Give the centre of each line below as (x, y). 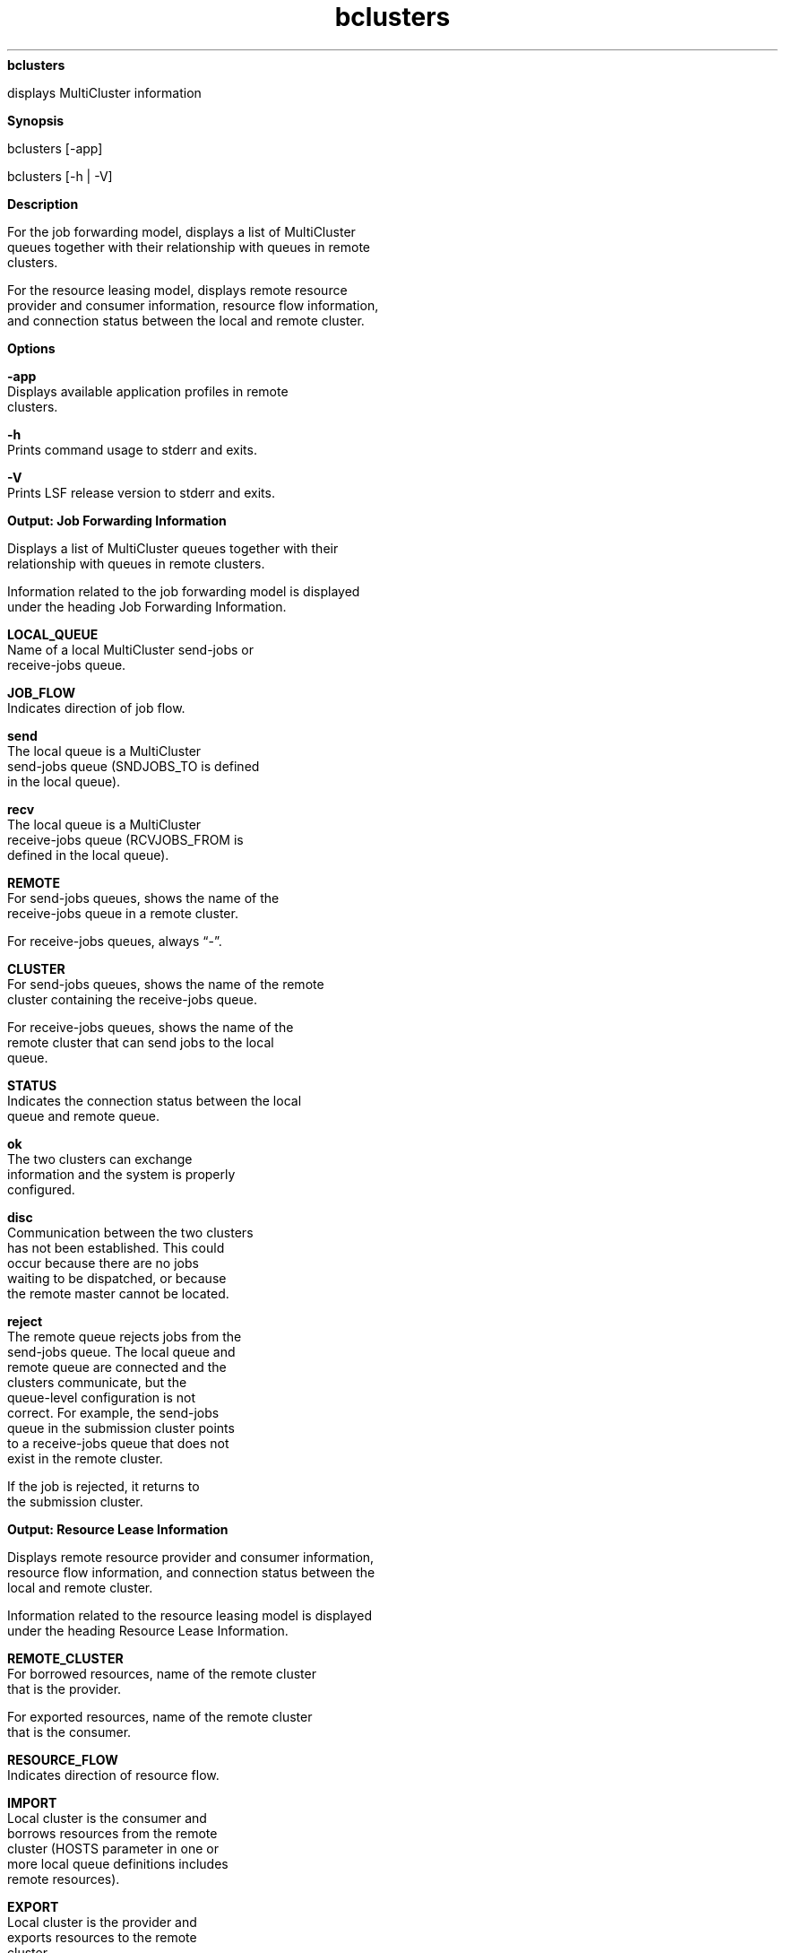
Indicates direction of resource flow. (113, 1775)
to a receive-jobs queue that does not (118, 1443)
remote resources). (64, 1879)
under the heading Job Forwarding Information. (147, 606)
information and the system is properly (121, 1174)
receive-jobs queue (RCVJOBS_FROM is (125, 839)
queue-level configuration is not (102, 1397)
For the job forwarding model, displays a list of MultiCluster (181, 231)
